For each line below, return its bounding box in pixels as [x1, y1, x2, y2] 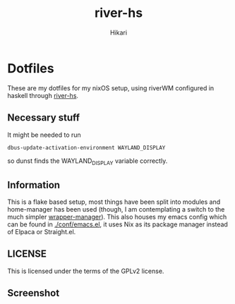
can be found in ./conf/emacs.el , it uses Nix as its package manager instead [7, 220, 228, 229]
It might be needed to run [7, 130, 81, 139]
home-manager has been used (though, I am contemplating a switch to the [7, 205, 225, 213]
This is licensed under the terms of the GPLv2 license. [7, 267, 164, 275]
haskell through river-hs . [7, 91, 79, 99]
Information [7, 178, 61, 191]
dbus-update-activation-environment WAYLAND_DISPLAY [7, 144, 166, 151]
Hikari [109, 28, 128, 37]
